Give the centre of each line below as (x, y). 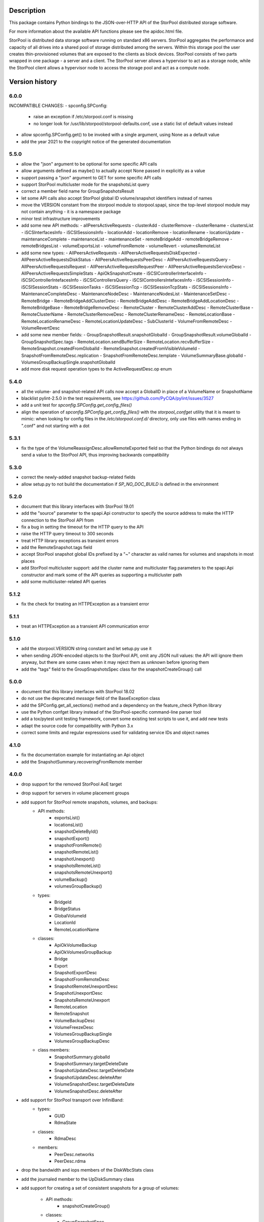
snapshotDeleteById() (76, 831)
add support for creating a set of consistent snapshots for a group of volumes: (100, 1188)
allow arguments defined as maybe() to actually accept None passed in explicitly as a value (113, 171)
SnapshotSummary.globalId (82, 1057)
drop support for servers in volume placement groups (75, 793)
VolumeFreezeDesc (74, 1027)
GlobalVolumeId (70, 916)
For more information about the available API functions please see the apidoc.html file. (96, 31)
